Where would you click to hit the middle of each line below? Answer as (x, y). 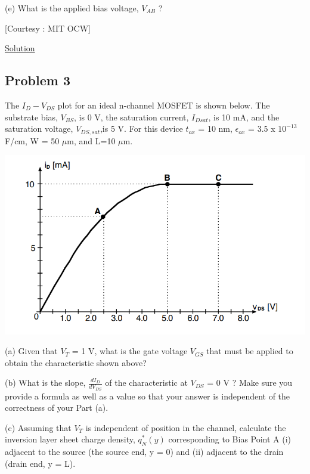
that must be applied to (250, 351)
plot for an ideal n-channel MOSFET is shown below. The (164, 105)
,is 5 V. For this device (141, 128)
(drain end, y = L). (40, 463)
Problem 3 (38, 80)
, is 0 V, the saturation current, (131, 117)
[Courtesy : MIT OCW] (48, 28)
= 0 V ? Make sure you (250, 382)
